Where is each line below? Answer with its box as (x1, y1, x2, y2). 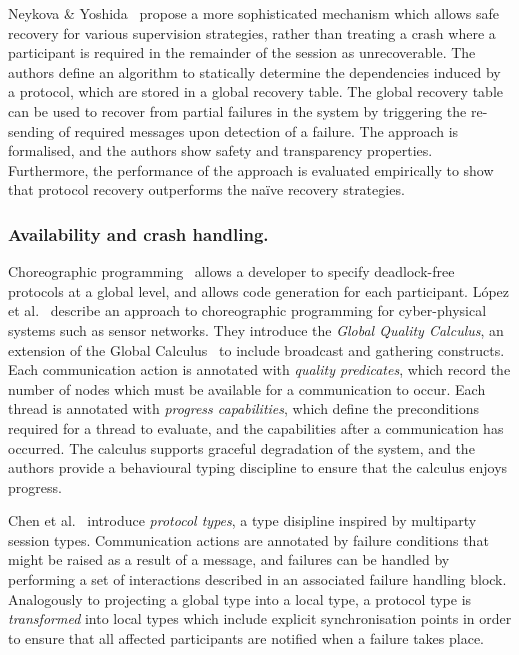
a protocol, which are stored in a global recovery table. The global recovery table (8, 81, 503, 102)
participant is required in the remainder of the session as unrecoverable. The (8, 42, 476, 63)
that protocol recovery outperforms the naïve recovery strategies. (8, 179, 405, 200)
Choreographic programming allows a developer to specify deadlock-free (8, 261, 455, 282)
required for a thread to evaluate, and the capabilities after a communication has (8, 417, 504, 438)
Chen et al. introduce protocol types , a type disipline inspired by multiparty (8, 510, 477, 531)
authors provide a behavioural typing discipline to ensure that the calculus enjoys (8, 457, 508, 478)
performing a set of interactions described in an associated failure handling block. (8, 569, 507, 590)
